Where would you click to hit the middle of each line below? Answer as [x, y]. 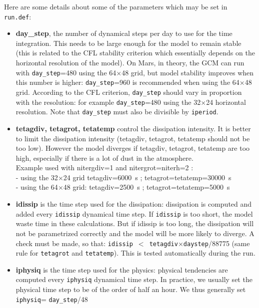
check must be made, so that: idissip [74, 243]
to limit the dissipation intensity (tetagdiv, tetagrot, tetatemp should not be [133, 138]
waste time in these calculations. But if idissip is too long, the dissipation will [135, 223]
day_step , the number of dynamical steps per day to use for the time [124, 33]
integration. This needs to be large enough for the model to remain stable [128, 43]
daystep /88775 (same [216, 243]
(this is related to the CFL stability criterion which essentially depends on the [135, 53]
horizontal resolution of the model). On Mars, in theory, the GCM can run [130, 63]
